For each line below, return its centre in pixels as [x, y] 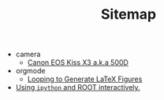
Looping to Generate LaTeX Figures [85, 79]
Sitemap [129, 14]
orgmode [30, 71]
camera [28, 54]
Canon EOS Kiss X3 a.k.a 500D [78, 62]
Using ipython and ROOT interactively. [78, 87]
